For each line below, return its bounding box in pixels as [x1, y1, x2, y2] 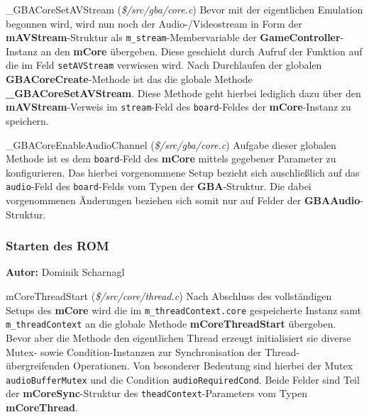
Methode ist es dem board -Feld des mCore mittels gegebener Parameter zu [6, 151, 336, 166]
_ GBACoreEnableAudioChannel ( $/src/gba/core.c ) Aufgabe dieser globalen [6, 137, 336, 152]
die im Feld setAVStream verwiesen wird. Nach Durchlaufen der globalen [6, 57, 322, 72]
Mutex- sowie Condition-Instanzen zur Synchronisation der [6, 344, 262, 359]
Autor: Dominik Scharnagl [6, 265, 125, 279]
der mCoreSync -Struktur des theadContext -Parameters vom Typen [6, 386, 307, 401]
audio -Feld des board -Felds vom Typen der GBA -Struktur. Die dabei [6, 179, 312, 194]
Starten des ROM [6, 237, 109, 255]
